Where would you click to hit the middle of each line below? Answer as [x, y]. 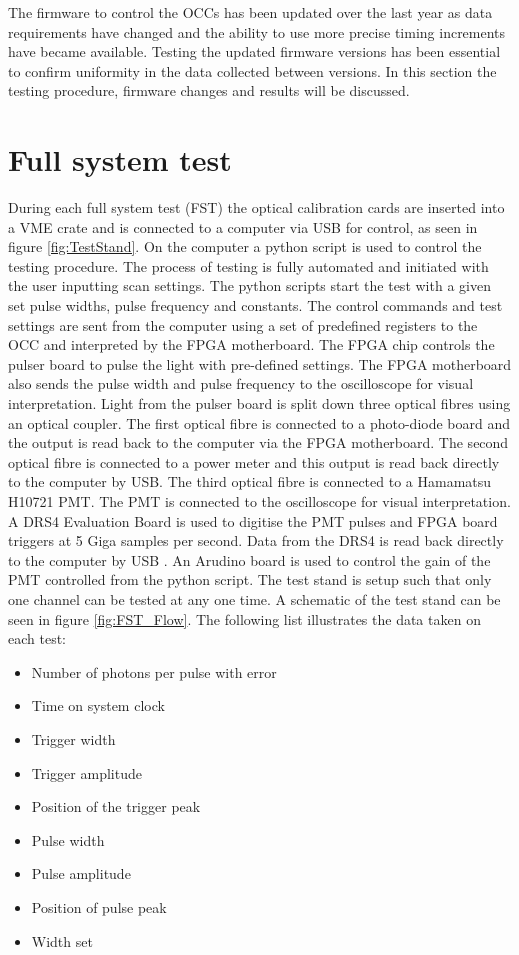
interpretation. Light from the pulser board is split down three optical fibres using [259, 403]
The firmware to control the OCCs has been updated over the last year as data [250, 12]
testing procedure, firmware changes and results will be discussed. [209, 90]
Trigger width [73, 738]
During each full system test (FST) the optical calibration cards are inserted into [256, 207]
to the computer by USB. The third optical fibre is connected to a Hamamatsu [250, 481]
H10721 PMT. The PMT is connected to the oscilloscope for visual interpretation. [259, 501]
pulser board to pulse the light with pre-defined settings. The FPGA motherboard [260, 363]
